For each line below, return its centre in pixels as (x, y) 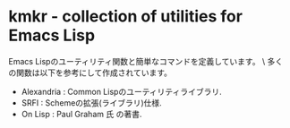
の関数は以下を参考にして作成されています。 (90, 73)
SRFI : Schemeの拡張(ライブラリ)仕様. (91, 102)
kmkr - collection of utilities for (126, 17)
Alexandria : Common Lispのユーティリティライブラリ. (121, 91)
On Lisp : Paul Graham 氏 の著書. (81, 114)
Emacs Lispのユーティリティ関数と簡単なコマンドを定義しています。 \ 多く (146, 61)
